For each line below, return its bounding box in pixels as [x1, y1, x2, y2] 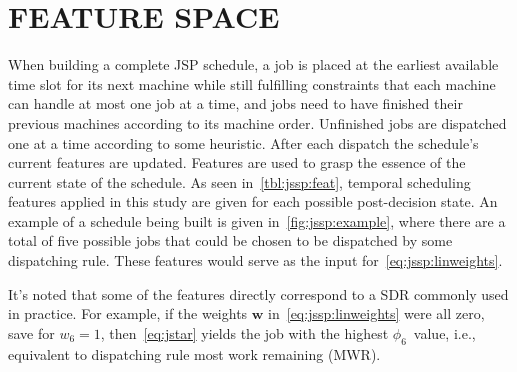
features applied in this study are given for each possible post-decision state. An [8, 191, 498, 212]
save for [8, 322, 55, 343]
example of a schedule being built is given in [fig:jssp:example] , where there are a [8, 210, 506, 231]
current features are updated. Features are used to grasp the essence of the [8, 152, 466, 173]
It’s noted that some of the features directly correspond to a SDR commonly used [8, 283, 509, 304]
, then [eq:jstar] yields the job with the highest [100, 322, 389, 343]
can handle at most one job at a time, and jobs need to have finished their [8, 93, 463, 114]
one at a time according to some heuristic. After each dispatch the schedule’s [8, 132, 479, 153]
